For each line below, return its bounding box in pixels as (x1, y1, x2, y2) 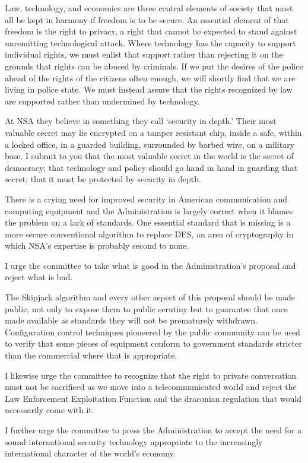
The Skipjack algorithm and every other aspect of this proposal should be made (5, 291, 295, 303)
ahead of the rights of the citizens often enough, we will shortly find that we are (5, 71, 296, 84)
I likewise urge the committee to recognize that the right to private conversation (5, 369, 297, 381)
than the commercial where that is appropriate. (5, 349, 177, 361)
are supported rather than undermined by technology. (5, 94, 200, 107)
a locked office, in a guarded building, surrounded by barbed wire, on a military (5, 138, 295, 150)
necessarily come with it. (5, 404, 94, 416)
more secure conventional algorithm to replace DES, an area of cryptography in (5, 227, 294, 240)
